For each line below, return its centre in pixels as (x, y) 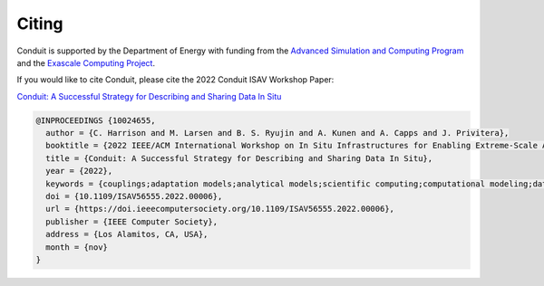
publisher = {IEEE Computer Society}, (131, 221)
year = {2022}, (79, 171)
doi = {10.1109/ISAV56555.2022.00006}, (134, 196)
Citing (40, 24)
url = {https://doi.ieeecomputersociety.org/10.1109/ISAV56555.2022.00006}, (220, 209)
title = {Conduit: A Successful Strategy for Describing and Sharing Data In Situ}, (239, 158)
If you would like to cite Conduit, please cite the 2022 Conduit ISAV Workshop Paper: (175, 80)
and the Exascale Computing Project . (86, 62)
